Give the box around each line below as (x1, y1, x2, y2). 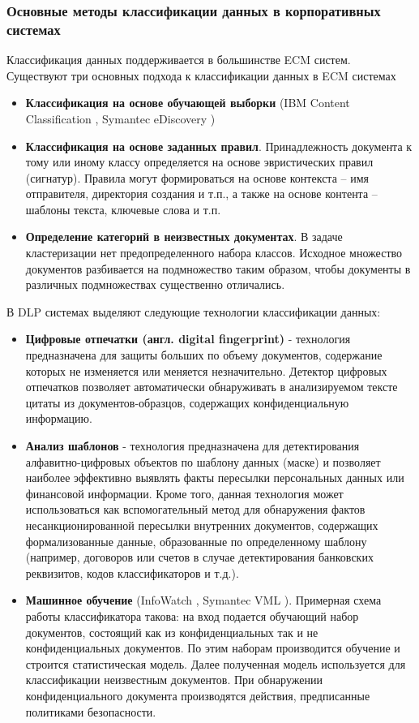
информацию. (25, 410, 92, 427)
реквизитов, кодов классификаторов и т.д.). (25, 564, 239, 581)
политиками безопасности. (25, 703, 156, 720)
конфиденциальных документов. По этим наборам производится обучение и (25, 639, 400, 656)
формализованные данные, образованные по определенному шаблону (25, 532, 367, 549)
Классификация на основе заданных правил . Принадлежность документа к (25, 137, 413, 154)
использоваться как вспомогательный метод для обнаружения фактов (25, 501, 366, 518)
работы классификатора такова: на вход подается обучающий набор (25, 607, 359, 624)
